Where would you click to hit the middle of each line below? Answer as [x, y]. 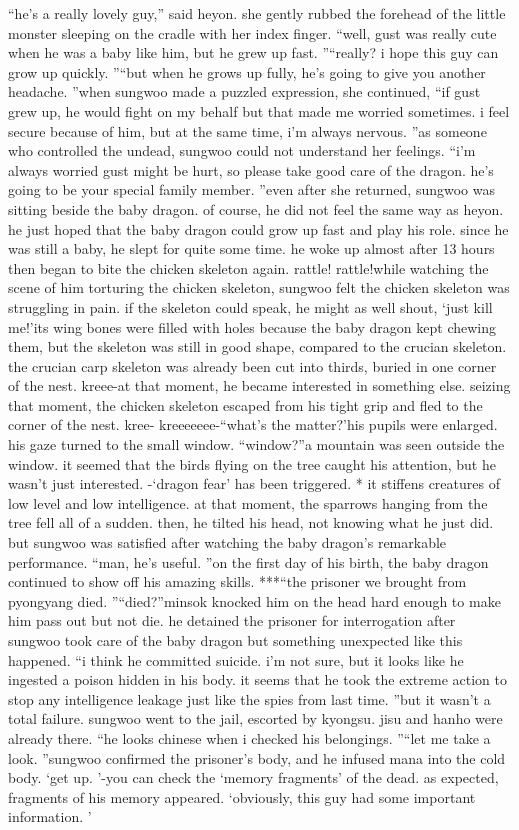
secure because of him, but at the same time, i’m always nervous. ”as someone [247, 130]
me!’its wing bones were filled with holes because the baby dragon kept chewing [252, 326]
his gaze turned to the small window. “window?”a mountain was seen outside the [256, 444]
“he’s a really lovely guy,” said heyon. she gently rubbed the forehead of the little [257, 13]
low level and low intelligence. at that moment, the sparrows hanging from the [248, 502]
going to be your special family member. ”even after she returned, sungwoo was [251, 189]
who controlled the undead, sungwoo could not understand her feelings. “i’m [242, 150]
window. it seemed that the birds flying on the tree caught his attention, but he [252, 463]
